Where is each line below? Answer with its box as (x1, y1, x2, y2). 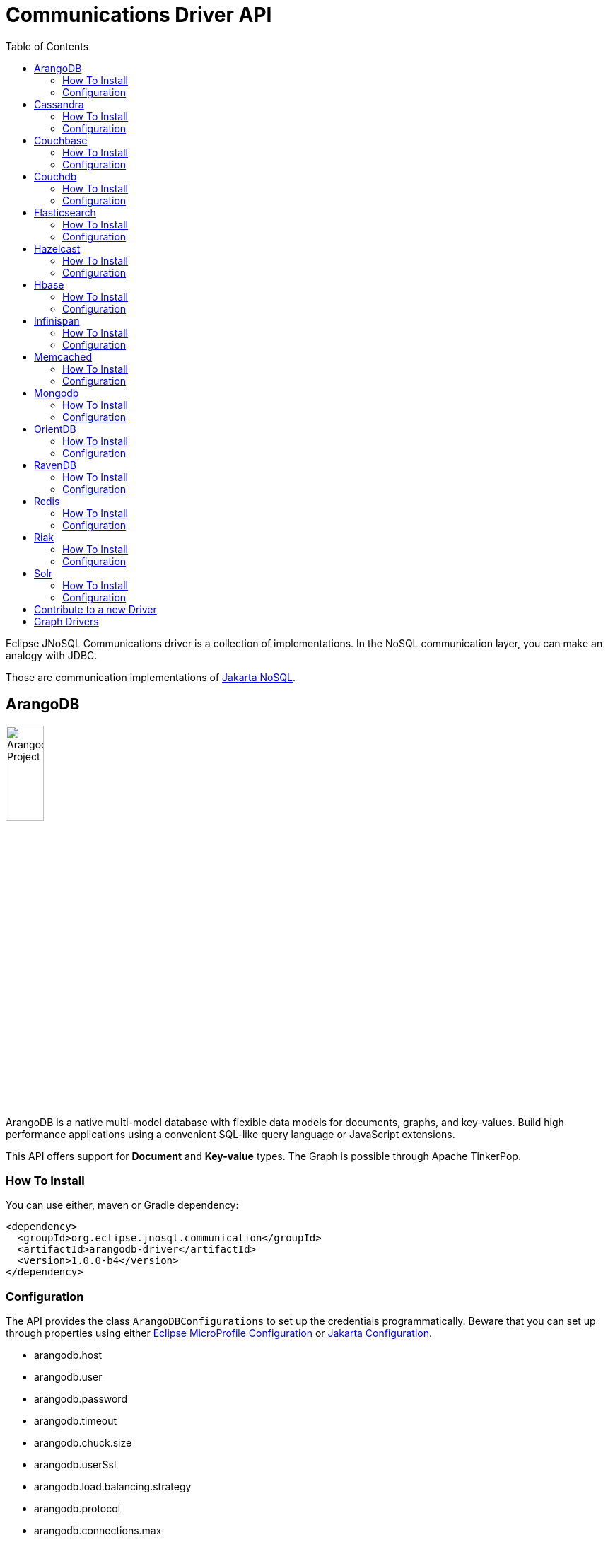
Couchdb (34, 170, 77, 182)
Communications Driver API (6, 3, 272, 27)
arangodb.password (34, 1393, 127, 1405)
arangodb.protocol (34, 1502, 121, 1515)
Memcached (34, 350, 93, 363)
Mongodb (34, 386, 79, 399)
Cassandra (34, 98, 84, 110)
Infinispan (34, 314, 80, 327)
